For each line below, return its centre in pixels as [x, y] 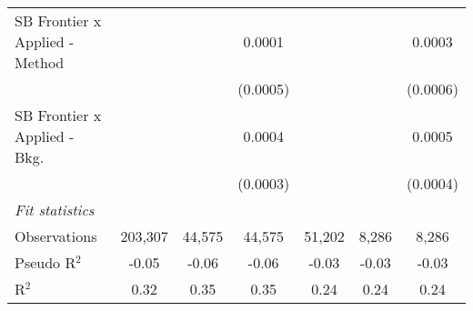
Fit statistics [55, 210]
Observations [56, 236]
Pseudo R [45, 262]
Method [40, 62]
